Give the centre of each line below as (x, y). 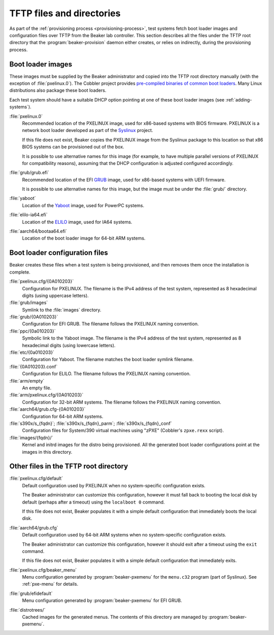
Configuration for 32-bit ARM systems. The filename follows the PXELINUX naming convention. (122, 402)
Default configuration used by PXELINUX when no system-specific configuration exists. (114, 485)
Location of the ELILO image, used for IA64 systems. (77, 222)
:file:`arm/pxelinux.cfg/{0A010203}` (46, 395)
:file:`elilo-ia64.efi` (28, 215)
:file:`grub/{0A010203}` (34, 317)
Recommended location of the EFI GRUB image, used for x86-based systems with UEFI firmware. (124, 180)
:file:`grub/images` (29, 303)
